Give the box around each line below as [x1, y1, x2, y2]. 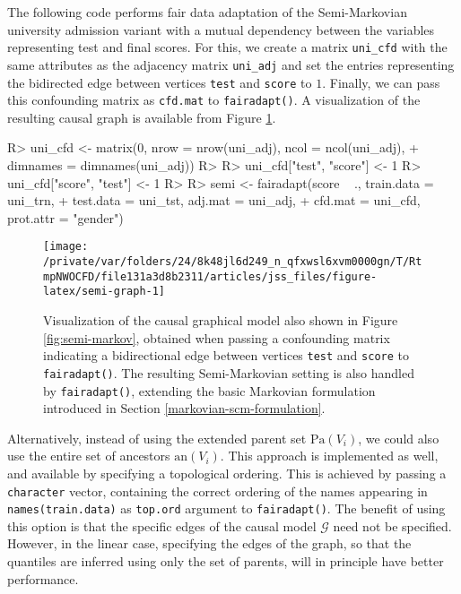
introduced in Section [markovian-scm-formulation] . [43, 399, 326, 418]
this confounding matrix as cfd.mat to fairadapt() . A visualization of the [7, 90, 421, 109]
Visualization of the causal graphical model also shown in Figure [43, 311, 398, 329]
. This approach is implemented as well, [220, 446, 439, 465]
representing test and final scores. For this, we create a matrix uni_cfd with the [7, 38, 448, 56]
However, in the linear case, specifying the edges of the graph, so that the [7, 534, 412, 553]
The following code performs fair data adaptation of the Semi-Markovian [7, 3, 407, 21]
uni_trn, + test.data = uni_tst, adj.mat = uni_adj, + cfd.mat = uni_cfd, [7, 191, 421, 210]
